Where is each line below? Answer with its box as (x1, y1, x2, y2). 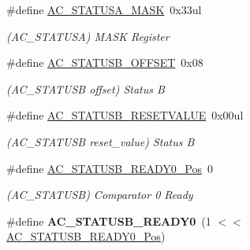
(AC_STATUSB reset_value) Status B (6, 133, 195, 149)
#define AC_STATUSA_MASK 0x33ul (6, 2, 202, 17)
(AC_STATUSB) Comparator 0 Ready (6, 186, 193, 203)
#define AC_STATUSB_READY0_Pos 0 (6, 160, 213, 176)
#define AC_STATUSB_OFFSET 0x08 (6, 54, 203, 71)
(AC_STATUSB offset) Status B (6, 80, 165, 97)
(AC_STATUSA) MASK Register (6, 28, 170, 44)
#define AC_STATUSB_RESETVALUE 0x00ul (6, 107, 244, 123)
